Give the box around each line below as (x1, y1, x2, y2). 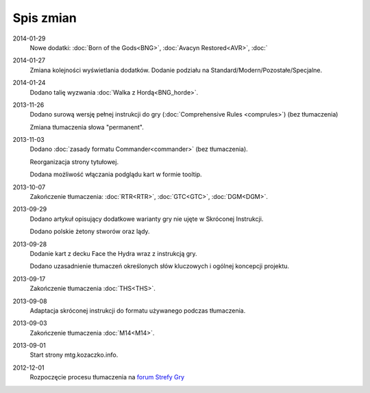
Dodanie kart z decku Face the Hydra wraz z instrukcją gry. (29, 249, 198, 257)
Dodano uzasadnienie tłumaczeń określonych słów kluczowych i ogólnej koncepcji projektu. (29, 262, 290, 270)
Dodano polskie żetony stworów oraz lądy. (29, 227, 150, 236)
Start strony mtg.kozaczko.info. (29, 350, 119, 359)
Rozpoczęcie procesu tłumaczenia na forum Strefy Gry (29, 373, 185, 381)
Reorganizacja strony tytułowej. (29, 158, 119, 166)
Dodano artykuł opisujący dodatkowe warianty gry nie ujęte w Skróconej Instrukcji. (29, 215, 264, 223)
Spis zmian (12, 10, 77, 25)
